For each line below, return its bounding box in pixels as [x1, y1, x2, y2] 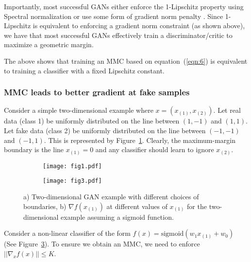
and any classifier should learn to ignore [95, 144, 214, 155]
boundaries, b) [23, 201, 67, 211]
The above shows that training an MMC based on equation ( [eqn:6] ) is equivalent [4, 55, 248, 66]
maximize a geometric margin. [4, 39, 94, 50]
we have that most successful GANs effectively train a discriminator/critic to [4, 30, 233, 40]
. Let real [213, 105, 241, 115]
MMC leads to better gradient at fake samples [4, 86, 190, 98]
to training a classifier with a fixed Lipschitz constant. [4, 65, 165, 75]
